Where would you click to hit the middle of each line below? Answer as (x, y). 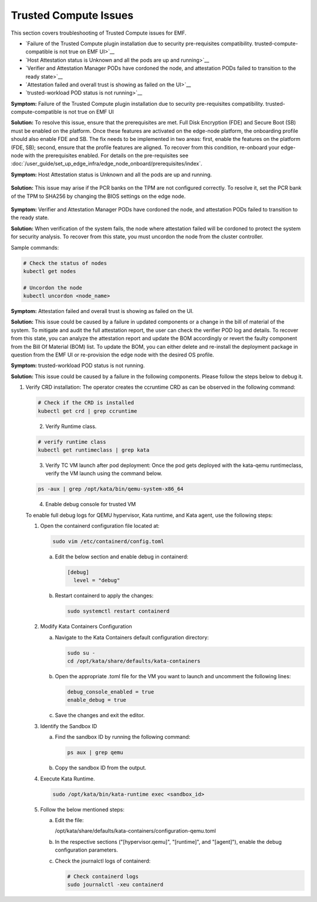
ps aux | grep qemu (95, 753)
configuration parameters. (87, 850)
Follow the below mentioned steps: (82, 809)
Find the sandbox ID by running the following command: (123, 737)
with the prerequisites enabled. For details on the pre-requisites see (107, 156)
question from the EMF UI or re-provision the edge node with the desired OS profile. (112, 355)
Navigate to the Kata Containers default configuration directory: (132, 637)
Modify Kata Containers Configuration (86, 627)
